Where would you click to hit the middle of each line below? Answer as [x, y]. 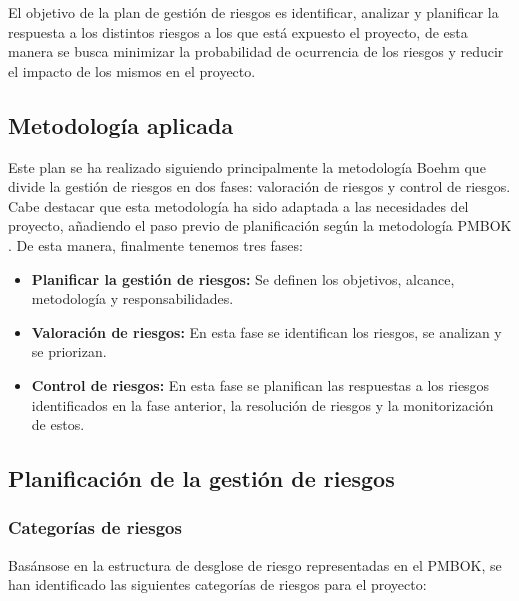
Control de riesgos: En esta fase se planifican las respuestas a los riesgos [260, 384]
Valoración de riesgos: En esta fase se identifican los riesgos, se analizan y [266, 331]
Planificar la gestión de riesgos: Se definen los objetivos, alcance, [243, 278]
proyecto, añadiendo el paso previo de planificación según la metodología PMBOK [260, 225]
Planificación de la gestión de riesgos [201, 478]
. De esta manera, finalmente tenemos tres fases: [155, 244]
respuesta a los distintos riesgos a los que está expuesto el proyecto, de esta [238, 31]
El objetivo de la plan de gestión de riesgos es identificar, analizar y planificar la [253, 12]
